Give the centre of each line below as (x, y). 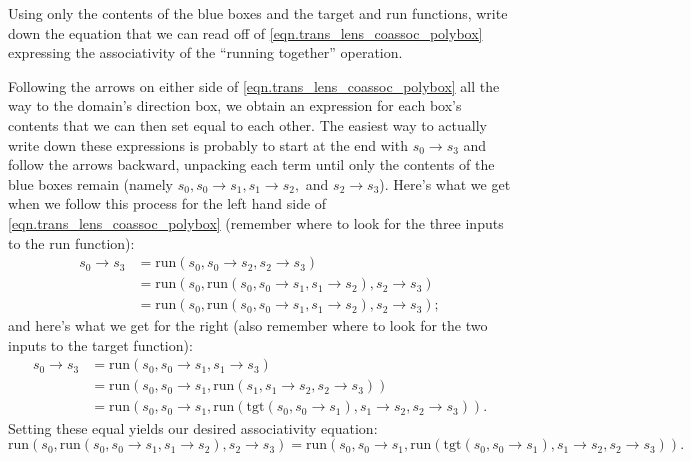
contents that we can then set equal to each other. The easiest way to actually (247, 124)
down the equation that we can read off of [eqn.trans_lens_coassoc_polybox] (245, 32)
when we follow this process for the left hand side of (167, 203)
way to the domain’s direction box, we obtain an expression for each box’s (235, 105)
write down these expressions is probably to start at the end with (208, 144)
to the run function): (71, 242)
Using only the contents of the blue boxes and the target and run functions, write (258, 13)
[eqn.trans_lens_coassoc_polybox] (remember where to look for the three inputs (256, 222)
